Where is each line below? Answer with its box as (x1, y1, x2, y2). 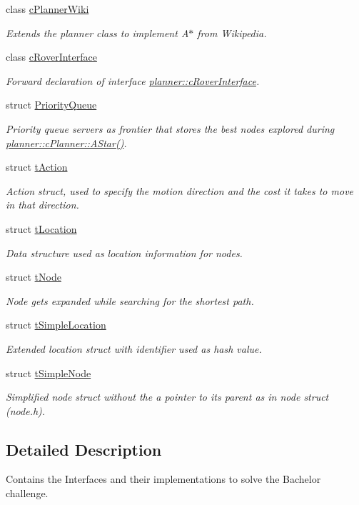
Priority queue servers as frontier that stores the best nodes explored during (6, 121, 335, 136)
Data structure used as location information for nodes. (6, 245, 243, 260)
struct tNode (6, 269, 61, 284)
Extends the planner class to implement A (6, 25, 189, 40)
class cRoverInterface (6, 49, 97, 64)
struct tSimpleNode (6, 365, 91, 380)
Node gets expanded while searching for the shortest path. (6, 293, 254, 308)
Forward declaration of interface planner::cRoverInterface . (6, 73, 260, 88)
